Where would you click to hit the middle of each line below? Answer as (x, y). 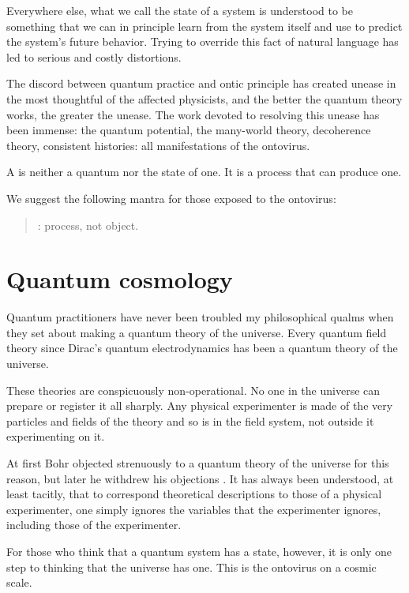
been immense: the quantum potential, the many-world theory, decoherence (189, 130)
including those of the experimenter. (94, 525)
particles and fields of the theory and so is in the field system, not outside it (190, 420)
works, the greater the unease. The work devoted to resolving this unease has (193, 114)
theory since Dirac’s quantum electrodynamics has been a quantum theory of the (202, 348)
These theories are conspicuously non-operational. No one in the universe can (193, 390)
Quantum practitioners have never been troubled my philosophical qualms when (200, 317)
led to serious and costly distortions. (94, 56)
